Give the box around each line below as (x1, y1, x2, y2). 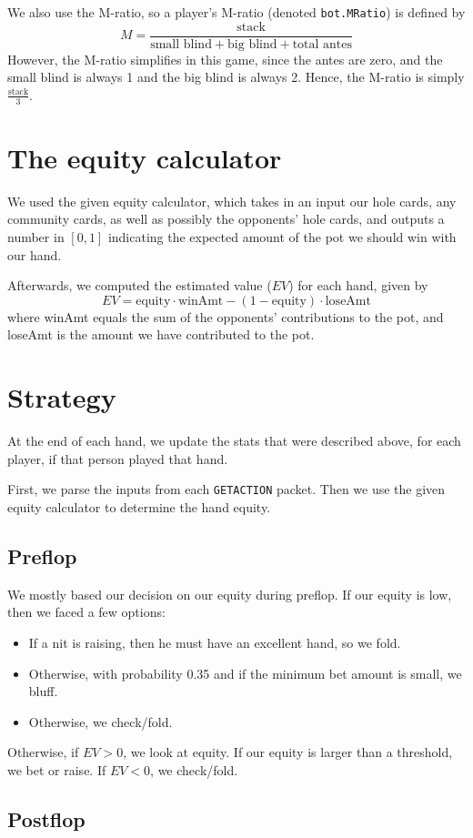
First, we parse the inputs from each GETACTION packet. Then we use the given (7, 480, 446, 499)
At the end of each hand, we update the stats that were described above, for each (7, 431, 461, 450)
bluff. (28, 682, 58, 701)
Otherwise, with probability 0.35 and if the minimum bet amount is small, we (28, 663, 462, 682)
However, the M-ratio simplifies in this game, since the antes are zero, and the (7, 49, 443, 68)
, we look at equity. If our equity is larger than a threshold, (123, 742, 453, 762)
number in (7, 227, 65, 247)
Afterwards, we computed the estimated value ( (7, 276, 272, 295)
